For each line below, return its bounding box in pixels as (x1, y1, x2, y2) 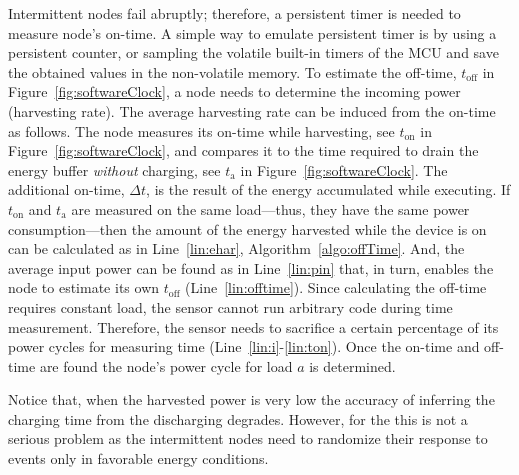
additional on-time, (8, 179, 125, 200)
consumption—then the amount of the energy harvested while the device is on (8, 218, 487, 239)
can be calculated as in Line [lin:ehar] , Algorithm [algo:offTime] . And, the (8, 238, 465, 259)
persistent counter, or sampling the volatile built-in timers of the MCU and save (8, 42, 499, 63)
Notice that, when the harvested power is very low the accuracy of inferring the (8, 389, 495, 410)
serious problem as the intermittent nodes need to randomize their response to (8, 428, 488, 449)
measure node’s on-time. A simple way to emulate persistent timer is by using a (8, 22, 497, 43)
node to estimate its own (8, 277, 160, 298)
